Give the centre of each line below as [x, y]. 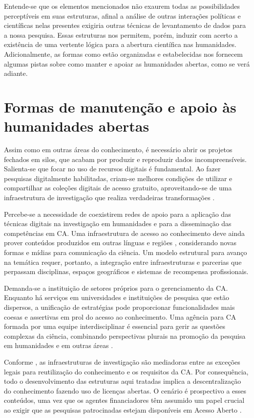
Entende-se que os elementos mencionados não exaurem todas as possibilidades [122, 6]
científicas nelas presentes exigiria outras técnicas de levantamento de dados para [125, 25]
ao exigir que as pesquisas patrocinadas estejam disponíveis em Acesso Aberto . [123, 409]
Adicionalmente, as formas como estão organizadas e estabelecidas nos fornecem [124, 54]
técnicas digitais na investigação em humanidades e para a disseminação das [118, 223]
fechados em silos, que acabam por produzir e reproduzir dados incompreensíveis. [125, 159]
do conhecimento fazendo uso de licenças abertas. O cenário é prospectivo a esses [125, 390]
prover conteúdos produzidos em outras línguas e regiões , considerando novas [120, 243]
